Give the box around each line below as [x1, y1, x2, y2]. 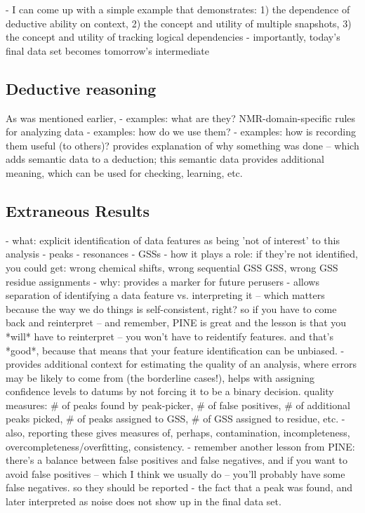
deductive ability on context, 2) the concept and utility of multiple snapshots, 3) [6, 15, 352, 30]
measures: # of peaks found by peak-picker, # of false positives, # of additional [6, 397, 350, 412]
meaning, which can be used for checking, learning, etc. [6, 165, 243, 180]
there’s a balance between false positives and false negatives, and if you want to [6, 453, 347, 467]
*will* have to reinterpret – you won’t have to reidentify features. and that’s [6, 328, 334, 343]
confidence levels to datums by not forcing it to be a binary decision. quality [6, 384, 334, 399]
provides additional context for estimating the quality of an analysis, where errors [6, 357, 357, 371]
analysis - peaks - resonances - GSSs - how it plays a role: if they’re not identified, [6, 246, 358, 261]
